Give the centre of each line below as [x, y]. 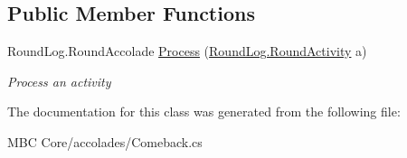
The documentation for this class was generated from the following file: [204, 112]
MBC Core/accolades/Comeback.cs [105, 141]
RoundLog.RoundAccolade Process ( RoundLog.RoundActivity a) [187, 51]
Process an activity [59, 81]
